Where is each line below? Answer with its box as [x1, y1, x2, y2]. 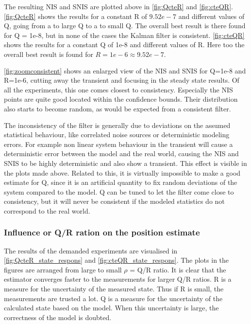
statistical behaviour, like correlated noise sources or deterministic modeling [4, 129, 230, 140]
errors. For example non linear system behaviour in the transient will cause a [4, 139, 233, 149]
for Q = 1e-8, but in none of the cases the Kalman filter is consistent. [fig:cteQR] [4, 30, 245, 40]
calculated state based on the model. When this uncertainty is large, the [4, 303, 219, 313]
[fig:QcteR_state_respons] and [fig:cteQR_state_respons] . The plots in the [4, 255, 229, 265]
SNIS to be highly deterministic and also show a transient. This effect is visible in [4, 158, 247, 168]
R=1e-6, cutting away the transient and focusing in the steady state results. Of [4, 75, 239, 85]
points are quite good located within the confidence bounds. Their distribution [4, 94, 238, 104]
